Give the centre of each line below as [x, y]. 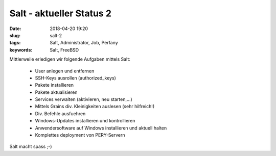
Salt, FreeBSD [64, 50]
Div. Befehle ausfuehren [60, 113]
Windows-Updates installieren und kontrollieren [85, 121]
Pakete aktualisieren [56, 92]
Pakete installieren [54, 85]
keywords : [21, 50]
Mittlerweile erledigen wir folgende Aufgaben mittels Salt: [70, 59]
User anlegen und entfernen [65, 71]
